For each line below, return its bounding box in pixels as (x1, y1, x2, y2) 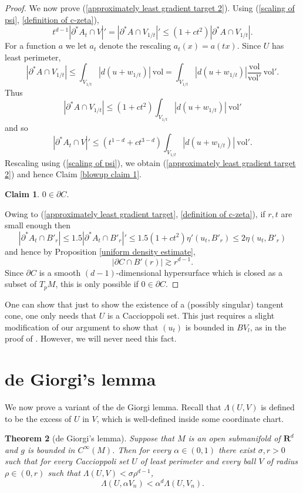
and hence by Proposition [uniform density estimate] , (5, 245, 196, 257)
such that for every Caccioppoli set (5, 455, 129, 467)
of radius (266, 455, 298, 467)
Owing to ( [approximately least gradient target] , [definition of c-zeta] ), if (5, 207, 265, 220)
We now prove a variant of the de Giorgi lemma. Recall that (5, 401, 221, 413)
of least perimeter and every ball (140, 455, 256, 467)
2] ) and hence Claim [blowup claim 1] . (5, 168, 142, 180)
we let (65, 39, 87, 52)
